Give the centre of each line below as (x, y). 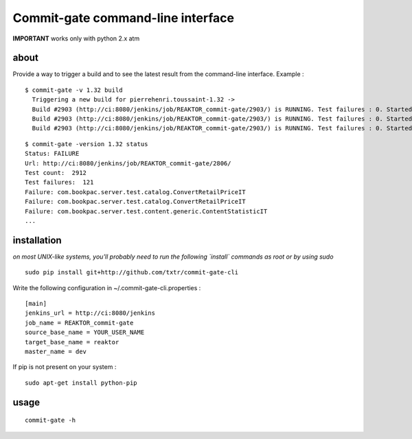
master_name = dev (56, 351)
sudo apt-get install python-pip (81, 383)
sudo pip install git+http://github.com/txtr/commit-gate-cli (132, 272)
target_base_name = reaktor (72, 342)
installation (37, 240)
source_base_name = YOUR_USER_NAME (85, 332)
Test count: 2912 (56, 173)
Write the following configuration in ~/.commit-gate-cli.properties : (107, 287)
